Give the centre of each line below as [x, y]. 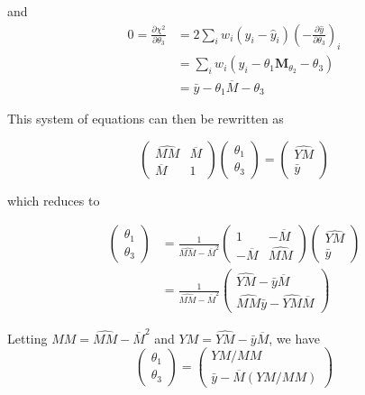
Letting [27, 338]
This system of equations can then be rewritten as [146, 119]
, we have [295, 338]
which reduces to [54, 200]
